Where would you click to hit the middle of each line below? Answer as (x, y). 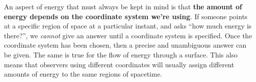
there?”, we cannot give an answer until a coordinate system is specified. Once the (128, 35)
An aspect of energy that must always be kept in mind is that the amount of (123, 6)
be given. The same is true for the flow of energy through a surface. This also (121, 54)
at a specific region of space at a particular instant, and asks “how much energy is (128, 26)
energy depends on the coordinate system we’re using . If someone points (126, 16)
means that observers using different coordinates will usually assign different (119, 64)
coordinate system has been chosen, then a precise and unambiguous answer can (125, 45)
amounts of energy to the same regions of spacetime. (83, 74)
